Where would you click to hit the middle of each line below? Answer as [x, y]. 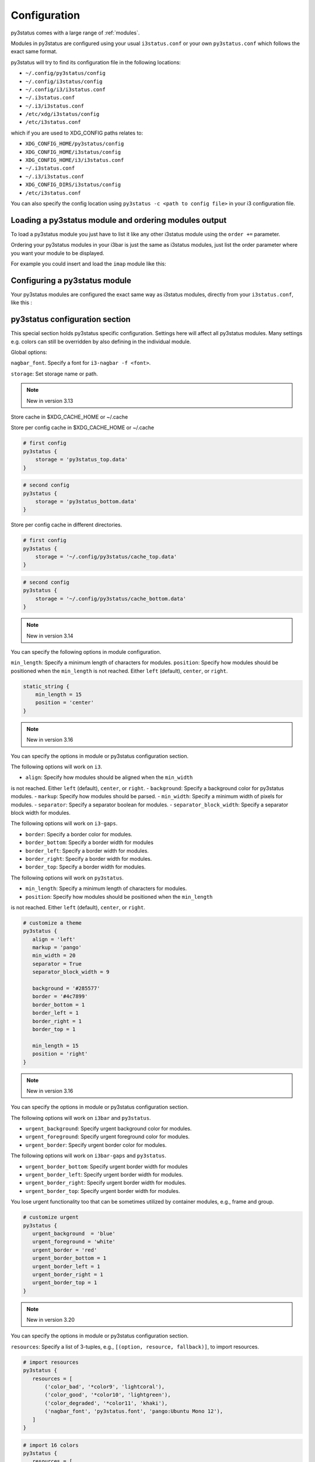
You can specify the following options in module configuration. [86, 651]
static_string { [46, 686]
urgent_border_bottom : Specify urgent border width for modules [106, 1166]
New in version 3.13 [50, 401]
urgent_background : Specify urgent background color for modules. [108, 1129]
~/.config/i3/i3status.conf [66, 89]
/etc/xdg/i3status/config [62, 114]
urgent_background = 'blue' [74, 1233]
